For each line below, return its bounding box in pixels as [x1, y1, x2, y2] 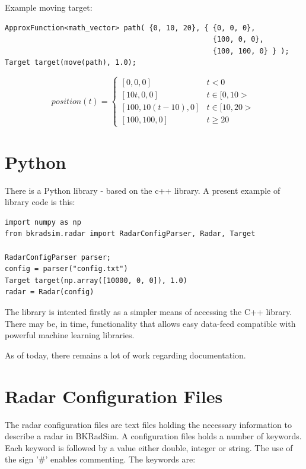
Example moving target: [5, 1, 93, 13]
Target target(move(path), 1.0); [5, 58, 136, 67]
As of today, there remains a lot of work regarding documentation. [5, 348, 246, 361]
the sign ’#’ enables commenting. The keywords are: [5, 453, 196, 465]
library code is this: [5, 196, 75, 208]
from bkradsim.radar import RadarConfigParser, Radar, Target [5, 229, 256, 238]
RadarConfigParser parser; [5, 253, 111, 262]
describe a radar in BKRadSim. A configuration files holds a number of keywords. [5, 430, 302, 442]
